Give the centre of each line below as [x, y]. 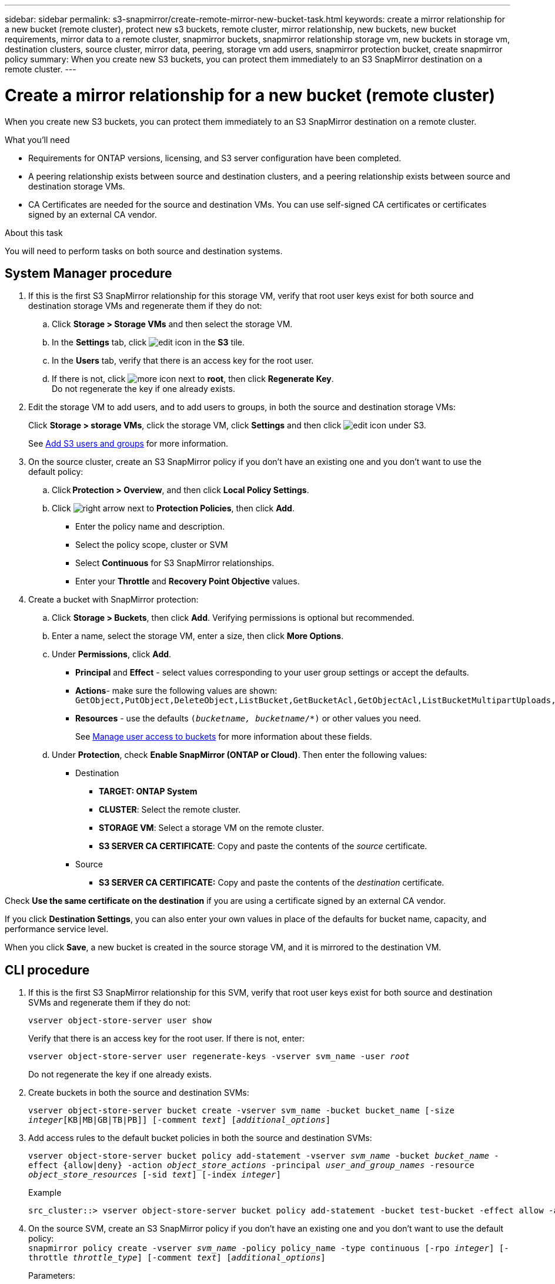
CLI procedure [47, 970]
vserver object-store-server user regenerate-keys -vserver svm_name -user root [219, 1057]
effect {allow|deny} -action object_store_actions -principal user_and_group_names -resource [251, 1165]
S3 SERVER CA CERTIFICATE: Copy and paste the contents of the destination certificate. [272, 883]
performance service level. [57, 929]
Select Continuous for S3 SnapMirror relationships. [175, 563]
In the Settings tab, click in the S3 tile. [148, 342]
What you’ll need [37, 139]
